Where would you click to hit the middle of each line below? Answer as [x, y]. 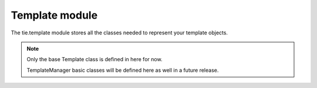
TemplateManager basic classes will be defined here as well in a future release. [123, 70]
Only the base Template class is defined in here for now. [95, 59]
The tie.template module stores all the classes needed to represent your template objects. [119, 33]
